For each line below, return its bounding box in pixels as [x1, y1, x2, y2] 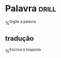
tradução [5, 34, 34, 42]
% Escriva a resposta [5, 47, 41, 54]
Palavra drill [5, 3, 56, 14]
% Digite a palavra [5, 19, 36, 26]
